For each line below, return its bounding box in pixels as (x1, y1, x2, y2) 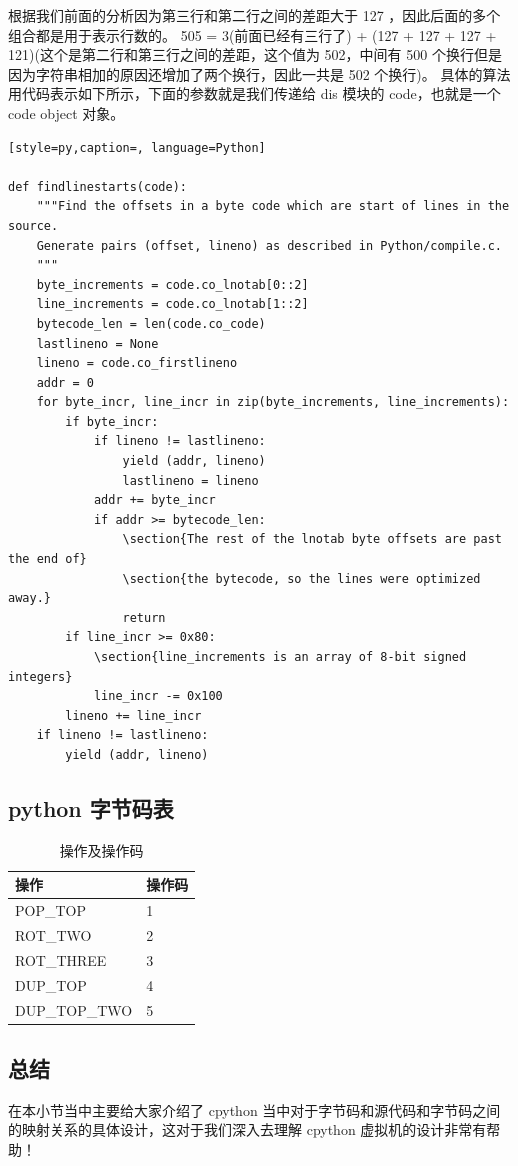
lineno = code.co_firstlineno (36, 356, 238, 371)
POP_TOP (15, 900, 86, 921)
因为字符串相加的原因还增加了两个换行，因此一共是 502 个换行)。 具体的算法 (8, 63, 511, 84)
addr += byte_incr (93, 493, 216, 508)
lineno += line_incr (65, 708, 202, 723)
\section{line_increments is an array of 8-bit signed (93, 650, 467, 664)
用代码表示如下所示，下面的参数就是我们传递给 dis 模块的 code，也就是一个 (8, 83, 501, 104)
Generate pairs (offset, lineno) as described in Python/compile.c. (36, 238, 502, 253)
